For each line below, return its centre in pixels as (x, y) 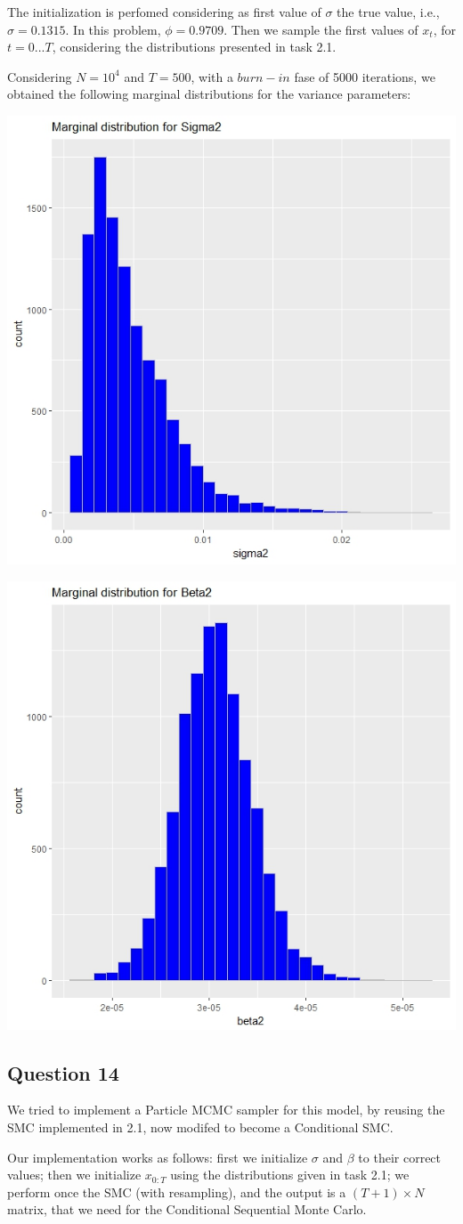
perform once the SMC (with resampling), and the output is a (177, 1192)
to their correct (400, 1157)
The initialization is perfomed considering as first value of (164, 12)
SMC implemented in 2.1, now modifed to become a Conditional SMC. (200, 1127)
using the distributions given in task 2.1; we (290, 1175)
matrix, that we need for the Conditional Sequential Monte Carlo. (187, 1209)
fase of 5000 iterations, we (365, 76)
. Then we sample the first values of (321, 29)
